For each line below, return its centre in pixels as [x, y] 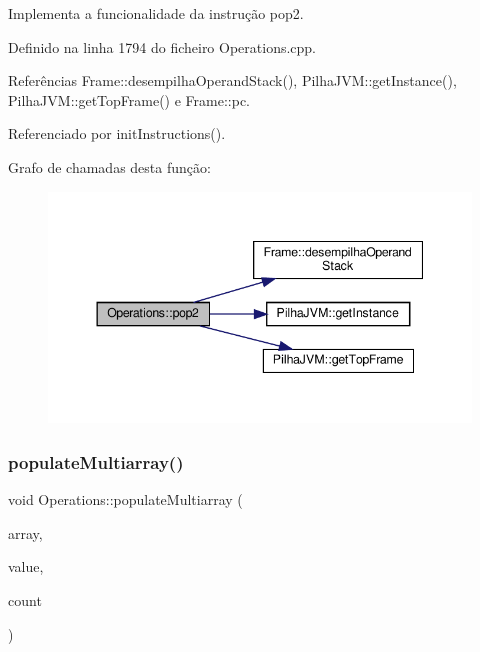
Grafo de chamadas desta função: [109, 166]
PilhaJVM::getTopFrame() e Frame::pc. [129, 99]
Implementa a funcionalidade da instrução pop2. [156, 13]
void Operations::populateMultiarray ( [125, 499]
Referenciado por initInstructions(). [117, 133]
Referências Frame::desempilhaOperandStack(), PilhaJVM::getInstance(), [232, 80]
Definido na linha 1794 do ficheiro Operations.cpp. [162, 46]
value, [26, 566]
